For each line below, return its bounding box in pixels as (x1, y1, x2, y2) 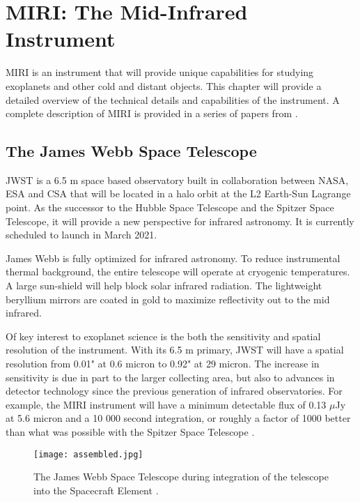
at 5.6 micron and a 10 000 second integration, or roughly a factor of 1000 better (6, 411, 351, 425)
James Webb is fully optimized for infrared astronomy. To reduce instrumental (6, 250, 341, 265)
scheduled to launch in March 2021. (6, 227, 157, 242)
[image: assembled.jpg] (33, 449, 143, 459)
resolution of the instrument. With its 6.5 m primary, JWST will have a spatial (6, 342, 344, 357)
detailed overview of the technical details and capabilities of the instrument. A (6, 92, 340, 107)
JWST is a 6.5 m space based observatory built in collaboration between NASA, (6, 172, 349, 187)
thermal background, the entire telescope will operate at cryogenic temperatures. (6, 264, 350, 279)
